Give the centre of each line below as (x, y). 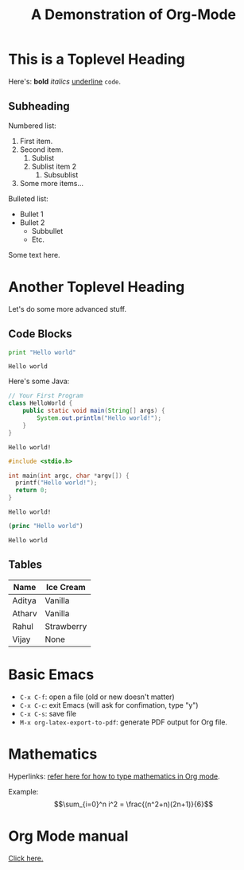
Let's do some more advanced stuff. (68, 309)
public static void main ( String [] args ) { (94, 411)
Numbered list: (33, 126)
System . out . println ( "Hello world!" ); (99, 418)
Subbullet (47, 231)
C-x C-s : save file (48, 713)
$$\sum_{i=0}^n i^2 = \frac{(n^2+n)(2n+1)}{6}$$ (134, 804)
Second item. (41, 150)
